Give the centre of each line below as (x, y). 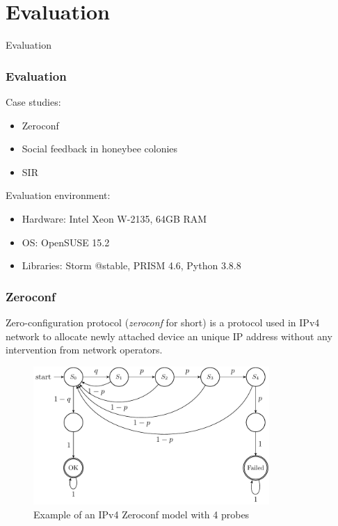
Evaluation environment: (58, 195)
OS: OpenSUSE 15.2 (66, 242)
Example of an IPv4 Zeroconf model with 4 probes (142, 515)
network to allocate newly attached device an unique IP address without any (169, 336)
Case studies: (33, 101)
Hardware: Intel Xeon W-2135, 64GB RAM (114, 218)
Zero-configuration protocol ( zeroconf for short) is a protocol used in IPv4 (163, 322)
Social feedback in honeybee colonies (100, 149)
